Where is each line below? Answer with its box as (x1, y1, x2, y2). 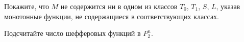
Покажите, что (4, 1, 49, 11)
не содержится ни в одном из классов (60, 1, 178, 11)
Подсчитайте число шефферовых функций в (4, 28, 141, 38)
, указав (216, 1, 240, 11)
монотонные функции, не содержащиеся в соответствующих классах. (4, 11, 219, 21)
